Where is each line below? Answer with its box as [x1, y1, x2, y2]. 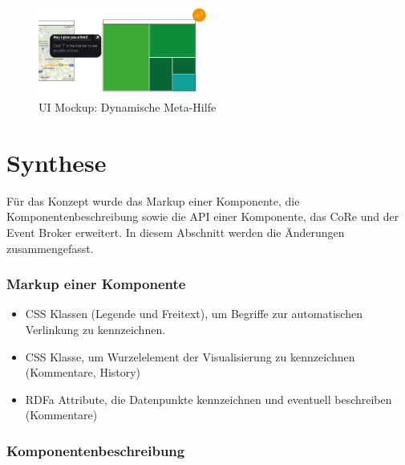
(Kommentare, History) [25, 364, 141, 381]
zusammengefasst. [6, 239, 94, 256]
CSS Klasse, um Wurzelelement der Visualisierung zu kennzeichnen [25, 348, 355, 365]
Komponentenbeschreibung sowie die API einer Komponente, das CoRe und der [6, 208, 399, 225]
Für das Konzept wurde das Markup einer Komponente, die [6, 192, 300, 209]
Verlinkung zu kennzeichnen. [25, 321, 166, 338]
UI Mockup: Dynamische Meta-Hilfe [38, 99, 217, 116]
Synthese [6, 145, 107, 178]
